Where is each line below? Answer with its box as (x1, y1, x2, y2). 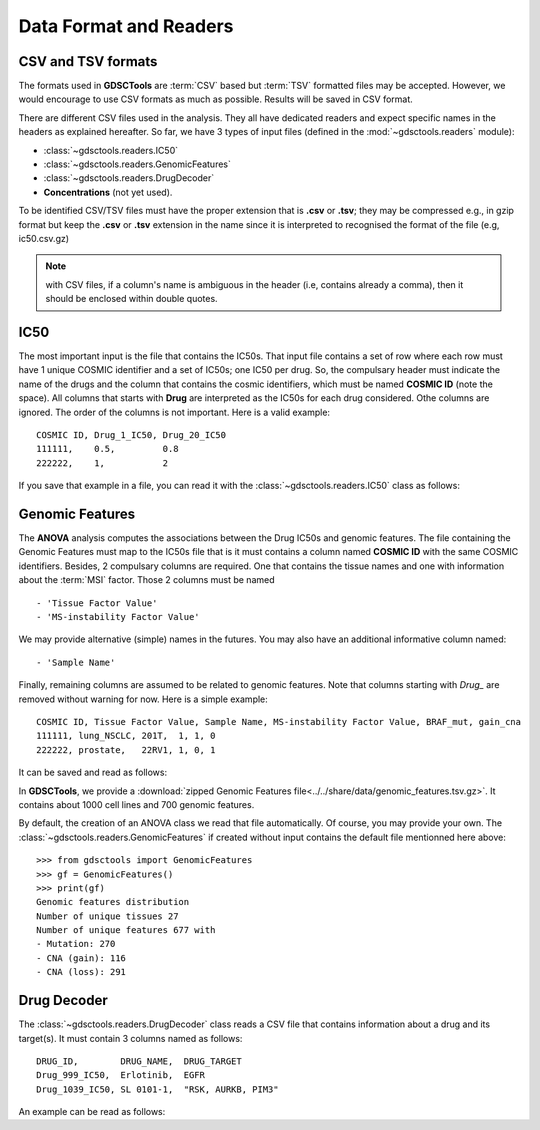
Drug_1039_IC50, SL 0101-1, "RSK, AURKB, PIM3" (36, 1083, 279, 1095)
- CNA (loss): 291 (36, 966, 127, 978)
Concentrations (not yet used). (43, 186, 173, 198)
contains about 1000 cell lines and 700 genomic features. (18, 798, 255, 810)
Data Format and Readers (18, 15, 234, 37)
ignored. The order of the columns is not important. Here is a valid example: (18, 406, 330, 418)
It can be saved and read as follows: (18, 766, 168, 779)
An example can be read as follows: (18, 1106, 166, 1118)
